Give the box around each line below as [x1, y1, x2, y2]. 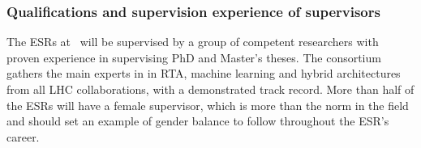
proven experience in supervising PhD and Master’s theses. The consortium [6, 49, 381, 66]
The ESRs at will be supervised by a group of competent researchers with [6, 33, 379, 50]
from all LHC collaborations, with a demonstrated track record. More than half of [6, 81, 415, 97]
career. [6, 128, 40, 145]
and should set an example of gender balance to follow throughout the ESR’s [6, 112, 389, 129]
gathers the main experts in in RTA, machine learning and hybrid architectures [6, 65, 401, 82]
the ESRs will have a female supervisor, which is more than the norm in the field [6, 96, 409, 113]
